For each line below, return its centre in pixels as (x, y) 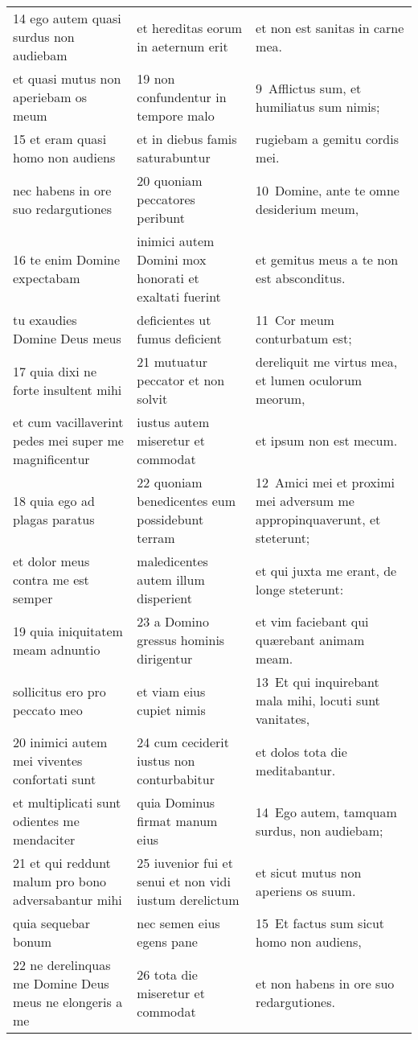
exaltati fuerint (179, 296)
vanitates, (283, 719)
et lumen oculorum (309, 380)
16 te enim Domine (67, 259)
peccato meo (48, 709)
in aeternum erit (182, 46)
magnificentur (51, 459)
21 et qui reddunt (62, 863)
